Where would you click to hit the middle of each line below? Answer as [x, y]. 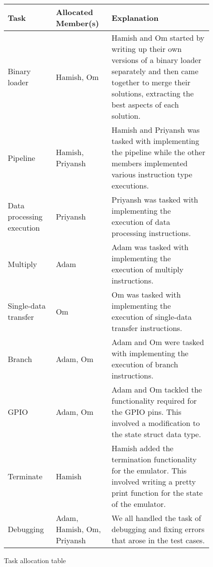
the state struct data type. [156, 434]
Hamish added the [143, 448]
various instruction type [152, 174]
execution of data [141, 222]
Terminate [25, 476]
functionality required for [154, 401]
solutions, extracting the [153, 93]
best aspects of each [145, 104]
